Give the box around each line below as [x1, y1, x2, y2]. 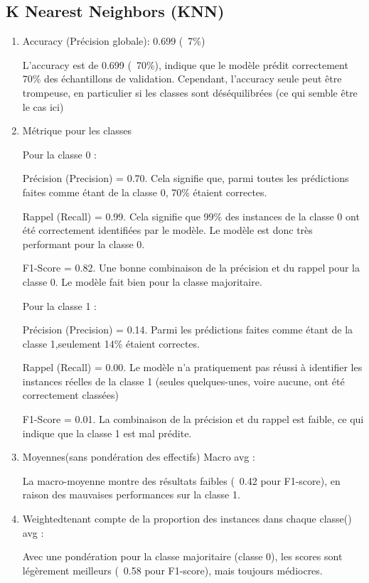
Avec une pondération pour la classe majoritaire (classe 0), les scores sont [22, 549, 343, 564]
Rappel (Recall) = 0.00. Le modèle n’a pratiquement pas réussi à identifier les [22, 360, 363, 375]
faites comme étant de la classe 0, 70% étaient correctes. [22, 184, 267, 199]
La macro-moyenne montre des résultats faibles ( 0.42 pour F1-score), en [22, 473, 341, 488]
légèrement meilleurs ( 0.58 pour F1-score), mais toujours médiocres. [22, 562, 323, 577]
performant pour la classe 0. [22, 236, 145, 251]
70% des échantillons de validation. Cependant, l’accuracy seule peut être [22, 71, 342, 86]
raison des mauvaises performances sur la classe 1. [22, 487, 240, 502]
